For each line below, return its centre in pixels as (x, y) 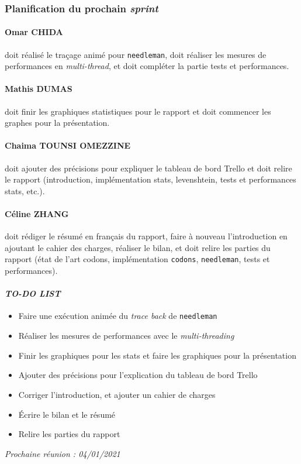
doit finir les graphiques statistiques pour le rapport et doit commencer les (138, 111)
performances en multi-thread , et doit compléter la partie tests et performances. (147, 66)
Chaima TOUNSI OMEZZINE (68, 145)
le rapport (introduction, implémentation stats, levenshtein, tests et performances (150, 179)
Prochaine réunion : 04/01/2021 (63, 453)
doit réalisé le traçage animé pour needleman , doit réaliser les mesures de (136, 54)
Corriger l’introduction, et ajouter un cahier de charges (117, 394)
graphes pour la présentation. (57, 123)
